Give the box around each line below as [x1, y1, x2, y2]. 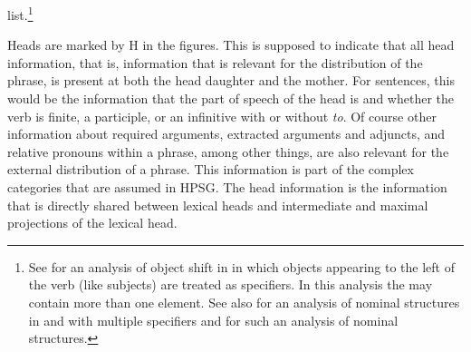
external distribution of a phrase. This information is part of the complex [7, 160, 414, 179]
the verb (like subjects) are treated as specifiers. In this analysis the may [28, 275, 433, 294]
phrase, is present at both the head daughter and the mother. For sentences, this [7, 71, 455, 90]
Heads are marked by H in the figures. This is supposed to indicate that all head [7, 35, 455, 54]
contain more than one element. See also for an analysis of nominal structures [28, 292, 460, 311]
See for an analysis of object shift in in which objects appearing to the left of [28, 257, 455, 276]
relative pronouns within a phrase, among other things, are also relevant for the [7, 142, 449, 161]
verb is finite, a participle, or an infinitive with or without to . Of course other [7, 106, 437, 125]
